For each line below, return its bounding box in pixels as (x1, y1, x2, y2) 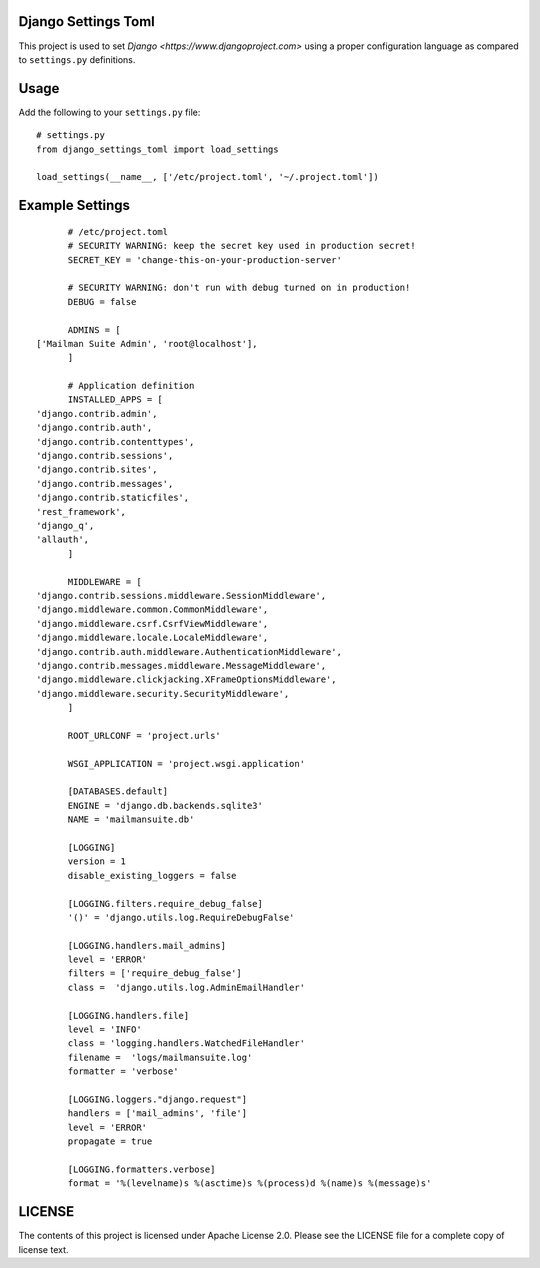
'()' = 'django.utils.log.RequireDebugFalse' (67, 911, 295, 923)
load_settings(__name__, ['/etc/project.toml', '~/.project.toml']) (36, 171, 379, 183)
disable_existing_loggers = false (67, 870, 237, 881)
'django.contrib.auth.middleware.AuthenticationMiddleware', (36, 646, 342, 657)
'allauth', (36, 534, 90, 545)
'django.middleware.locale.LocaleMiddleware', (36, 632, 269, 644)
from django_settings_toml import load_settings (36, 143, 279, 155)
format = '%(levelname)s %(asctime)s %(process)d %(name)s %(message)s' (67, 1178, 432, 1189)
